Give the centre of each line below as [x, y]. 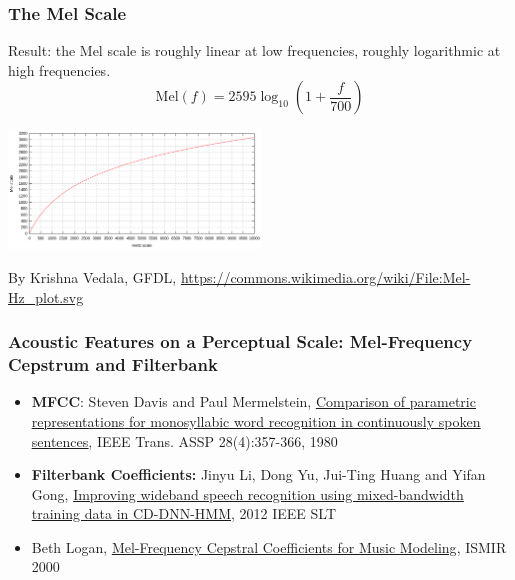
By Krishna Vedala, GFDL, [92, 277]
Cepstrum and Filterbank [113, 364]
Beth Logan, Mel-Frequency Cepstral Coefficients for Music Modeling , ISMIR [269, 546]
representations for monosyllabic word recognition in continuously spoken [256, 420]
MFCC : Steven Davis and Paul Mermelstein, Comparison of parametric [253, 401]
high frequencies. [59, 69]
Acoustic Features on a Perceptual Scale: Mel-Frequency [240, 341]
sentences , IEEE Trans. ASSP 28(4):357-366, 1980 [184, 440]
